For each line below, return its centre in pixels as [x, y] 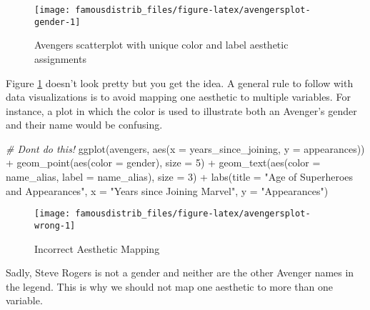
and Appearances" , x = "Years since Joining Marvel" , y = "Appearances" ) [167, 190]
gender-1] [57, 22]
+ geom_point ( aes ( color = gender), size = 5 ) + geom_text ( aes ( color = [163, 162]
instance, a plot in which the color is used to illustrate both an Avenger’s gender [181, 110]
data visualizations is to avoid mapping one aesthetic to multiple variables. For [178, 97]
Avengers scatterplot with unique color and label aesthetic [161, 45]
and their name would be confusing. [84, 125]
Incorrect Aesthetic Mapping [97, 248]
